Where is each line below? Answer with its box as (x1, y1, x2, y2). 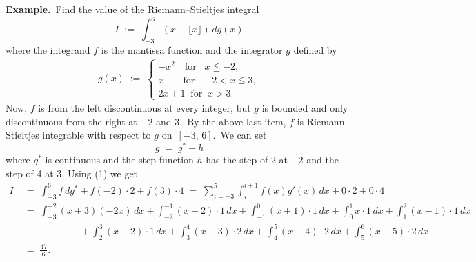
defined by (293, 42, 337, 57)
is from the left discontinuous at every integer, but (38, 101, 251, 115)
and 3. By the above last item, (156, 114, 286, 128)
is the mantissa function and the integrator (101, 42, 283, 57)
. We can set (212, 128, 267, 142)
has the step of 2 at (206, 152, 288, 167)
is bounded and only (261, 101, 348, 115)
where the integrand (6, 42, 90, 57)
